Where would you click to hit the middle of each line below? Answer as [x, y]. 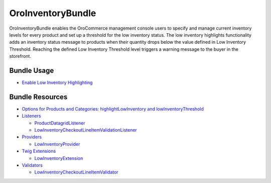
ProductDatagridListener [60, 123]
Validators [32, 165]
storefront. [20, 56]
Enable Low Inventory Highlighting [57, 82]
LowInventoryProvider [57, 144]
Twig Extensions [39, 151]
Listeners [31, 116]
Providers [32, 137]
